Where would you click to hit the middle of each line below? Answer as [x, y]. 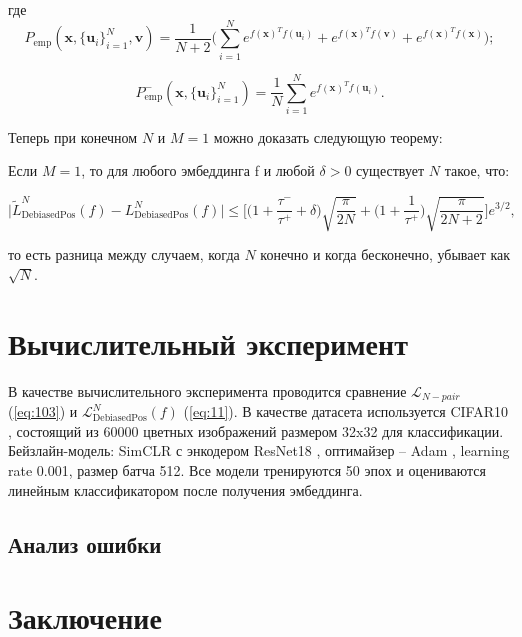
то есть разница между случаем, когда [124, 254]
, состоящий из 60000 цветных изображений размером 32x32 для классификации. [256, 430]
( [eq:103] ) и [43, 411]
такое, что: [477, 170]
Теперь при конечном [73, 136]
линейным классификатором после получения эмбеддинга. [185, 489]
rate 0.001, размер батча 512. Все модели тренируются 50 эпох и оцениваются [247, 469]
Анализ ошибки [85, 543]
